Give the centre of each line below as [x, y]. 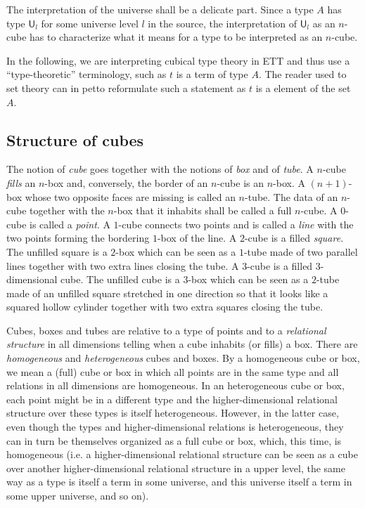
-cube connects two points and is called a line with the [236, 224]
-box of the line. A [197, 238]
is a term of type [212, 74]
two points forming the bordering [78, 238]
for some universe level [90, 23]
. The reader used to [302, 74]
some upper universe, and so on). [78, 496]
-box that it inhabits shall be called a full [203, 210]
